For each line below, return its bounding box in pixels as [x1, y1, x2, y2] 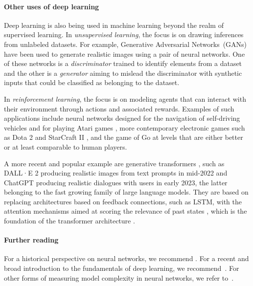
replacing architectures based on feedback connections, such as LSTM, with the [4, 196, 242, 206]
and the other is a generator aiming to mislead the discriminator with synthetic [4, 67, 242, 78]
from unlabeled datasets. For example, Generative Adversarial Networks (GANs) [4, 39, 247, 49]
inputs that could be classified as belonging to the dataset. [4, 77, 180, 88]
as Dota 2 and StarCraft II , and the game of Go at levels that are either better [4, 132, 243, 142]
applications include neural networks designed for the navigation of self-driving [4, 113, 240, 123]
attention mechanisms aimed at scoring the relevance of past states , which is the [4, 206, 247, 216]
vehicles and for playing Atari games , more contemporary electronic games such [4, 122, 245, 132]
